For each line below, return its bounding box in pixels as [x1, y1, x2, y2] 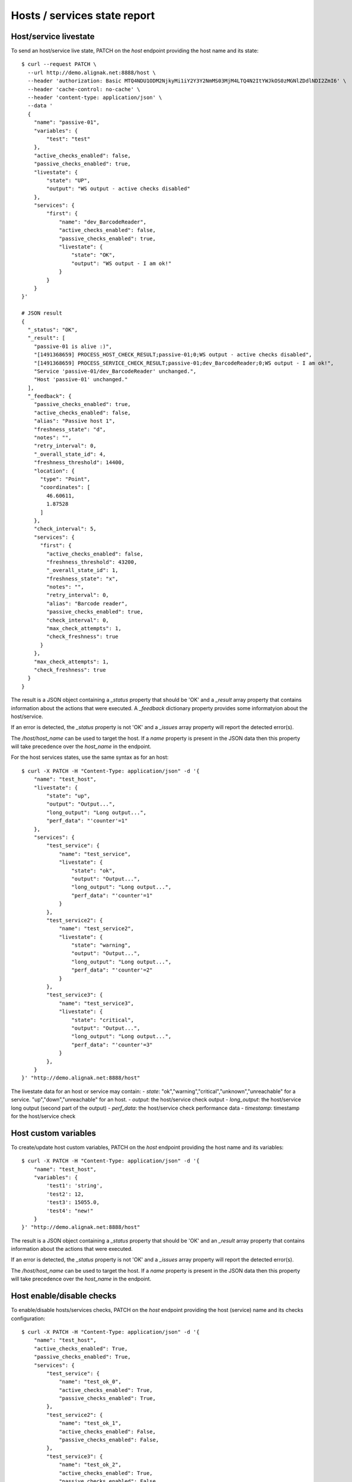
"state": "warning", [71, 942, 132, 948]
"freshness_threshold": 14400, [33, 459, 125, 466]
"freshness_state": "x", [46, 575, 119, 582]
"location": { [33, 467, 75, 474]
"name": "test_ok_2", [59, 1461, 121, 1468]
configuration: [11, 1315, 46, 1322]
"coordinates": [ [40, 484, 91, 491]
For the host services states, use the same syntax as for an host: [11, 753, 169, 761]
